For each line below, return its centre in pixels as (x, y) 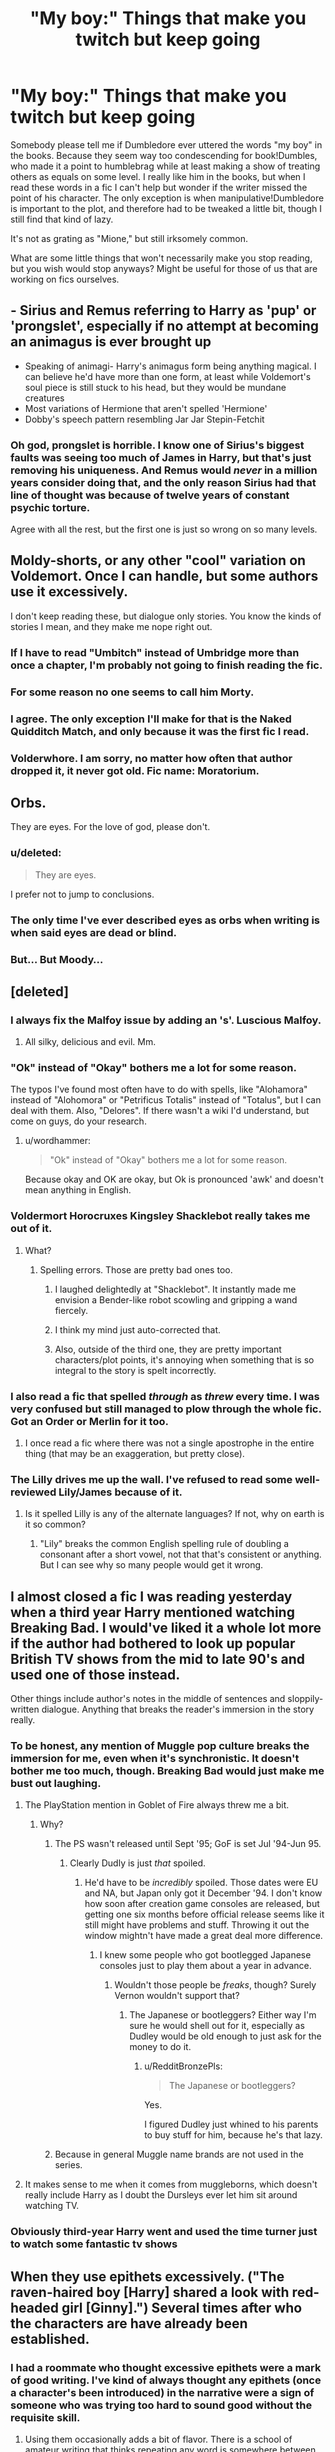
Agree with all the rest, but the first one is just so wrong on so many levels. (164, 529)
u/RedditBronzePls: (183, 2066)
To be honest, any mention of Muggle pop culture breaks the (160, 1746)
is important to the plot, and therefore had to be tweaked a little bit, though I (166, 208)
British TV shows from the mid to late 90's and (158, 1658)
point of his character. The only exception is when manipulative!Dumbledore (167, 198)
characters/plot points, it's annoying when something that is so (184, 1359)
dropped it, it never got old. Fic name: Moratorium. (135, 770)
